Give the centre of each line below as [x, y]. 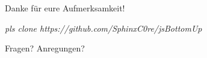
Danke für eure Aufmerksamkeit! [65, 8]
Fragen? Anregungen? [45, 48]
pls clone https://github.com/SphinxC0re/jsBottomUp [103, 28]
